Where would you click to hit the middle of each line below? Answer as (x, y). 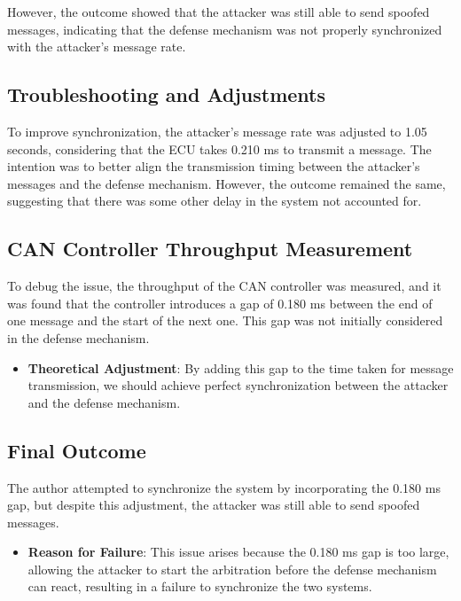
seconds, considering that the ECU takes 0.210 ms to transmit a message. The (219, 148)
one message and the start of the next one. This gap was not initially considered (225, 320)
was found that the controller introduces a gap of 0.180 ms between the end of (220, 303)
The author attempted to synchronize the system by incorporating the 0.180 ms (224, 487)
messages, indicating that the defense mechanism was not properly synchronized (225, 29)
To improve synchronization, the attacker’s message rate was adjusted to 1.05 (217, 131)
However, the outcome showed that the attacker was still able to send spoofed (219, 12)
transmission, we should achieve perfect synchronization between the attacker (238, 385)
